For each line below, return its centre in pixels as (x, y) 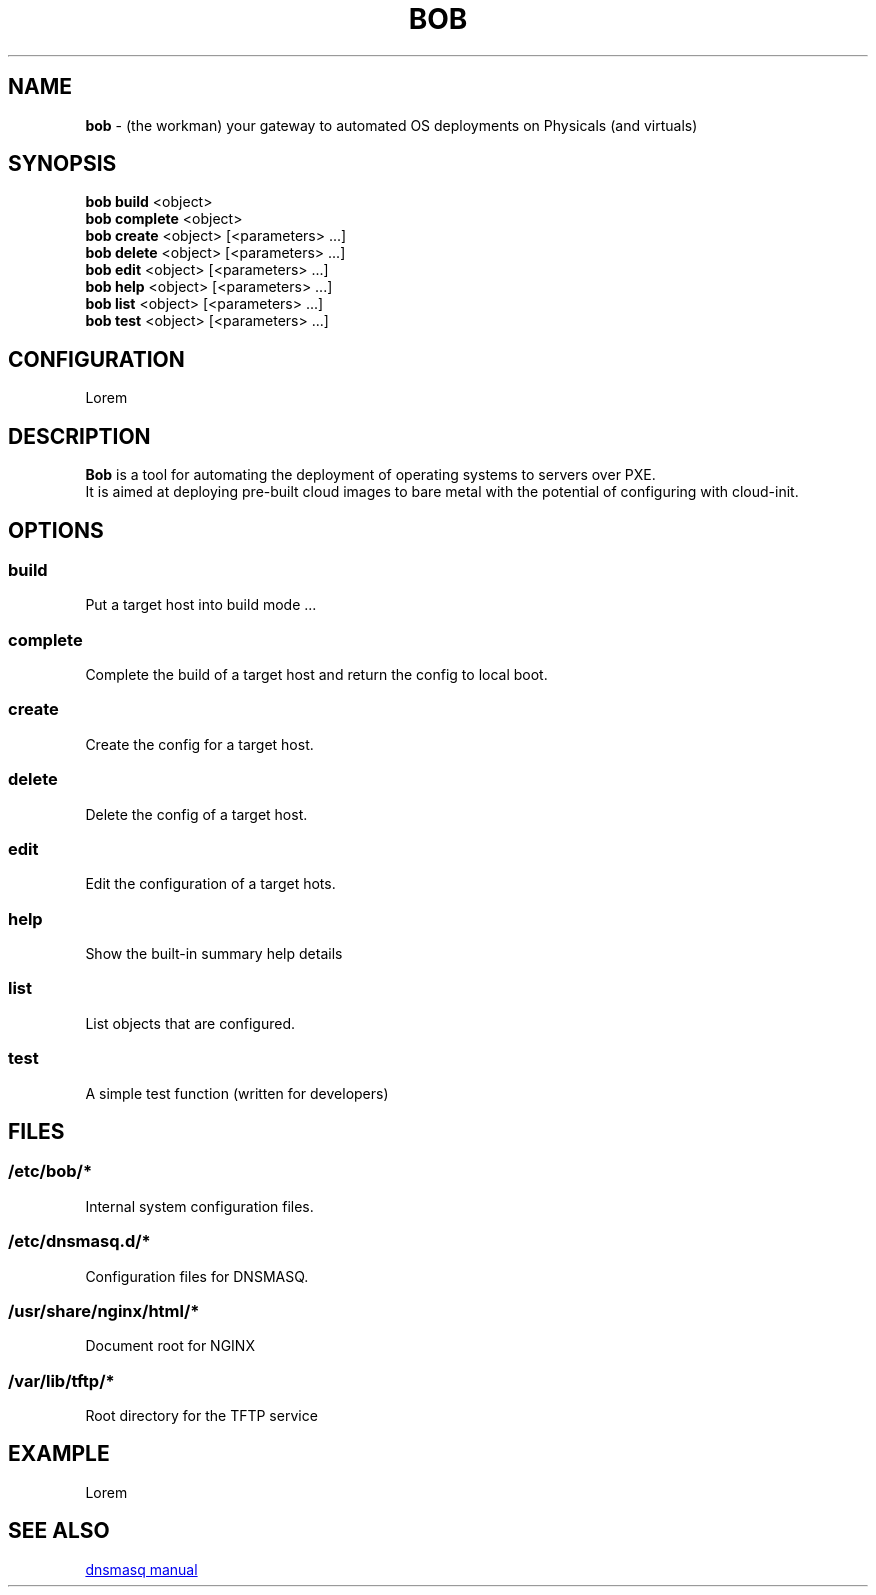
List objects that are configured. (190, 1023)
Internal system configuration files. (199, 1206)
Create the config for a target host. (199, 744)
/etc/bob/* (50, 1171)
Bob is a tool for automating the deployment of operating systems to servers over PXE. (370, 475)
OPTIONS (56, 530)
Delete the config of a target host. (196, 814)
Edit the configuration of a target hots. (210, 884)
